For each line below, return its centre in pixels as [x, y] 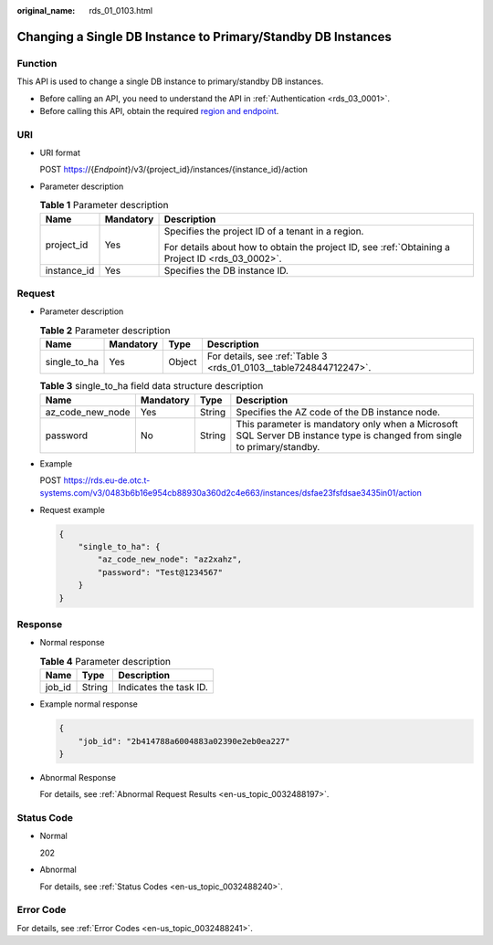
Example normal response [89, 704]
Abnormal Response [78, 777]
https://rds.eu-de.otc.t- [107, 480]
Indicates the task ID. [163, 688]
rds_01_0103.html [121, 10]
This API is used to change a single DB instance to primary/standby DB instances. [170, 81]
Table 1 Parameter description [104, 205]
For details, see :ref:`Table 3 [267, 356]
